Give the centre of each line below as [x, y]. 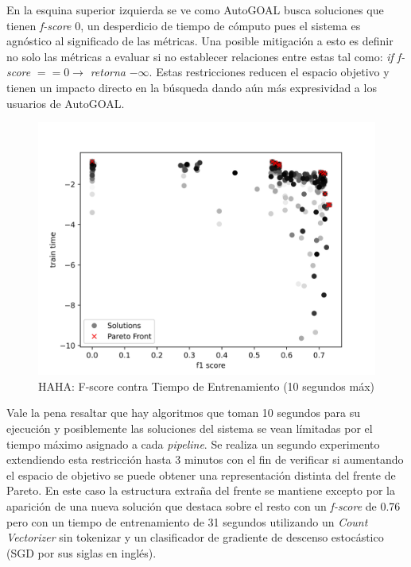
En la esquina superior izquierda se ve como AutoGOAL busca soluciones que [195, 10]
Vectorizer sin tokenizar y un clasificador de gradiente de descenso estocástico [195, 537]
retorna [108, 72]
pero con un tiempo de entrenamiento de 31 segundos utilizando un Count [187, 521]
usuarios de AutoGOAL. [66, 103]
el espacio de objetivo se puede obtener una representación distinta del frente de [201, 474]
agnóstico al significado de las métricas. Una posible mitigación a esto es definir [200, 41]
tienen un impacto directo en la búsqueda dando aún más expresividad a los [192, 87]
